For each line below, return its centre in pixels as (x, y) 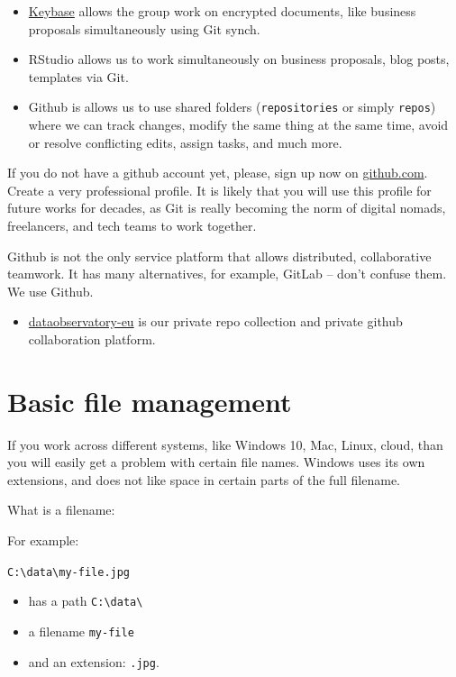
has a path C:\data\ (86, 601)
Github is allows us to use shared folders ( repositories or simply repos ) (232, 107)
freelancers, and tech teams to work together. (132, 225)
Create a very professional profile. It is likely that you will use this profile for (219, 190)
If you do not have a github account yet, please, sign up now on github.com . (218, 173)
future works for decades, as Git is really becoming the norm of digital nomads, (227, 208)
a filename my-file (81, 631)
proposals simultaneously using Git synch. (144, 28)
